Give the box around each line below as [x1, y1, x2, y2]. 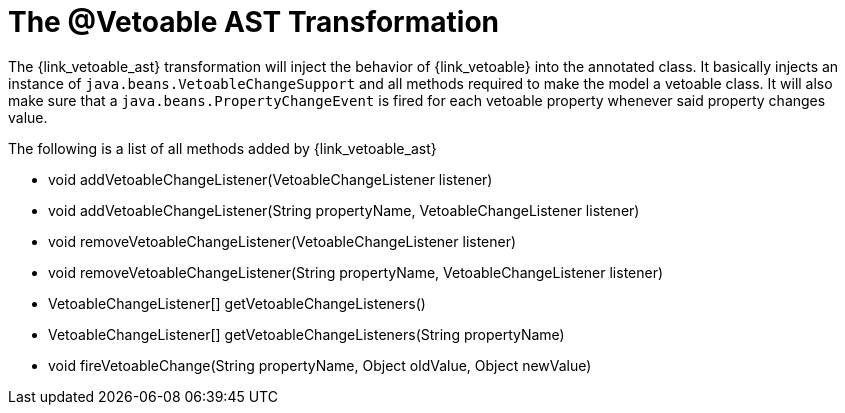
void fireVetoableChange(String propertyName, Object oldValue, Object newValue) [48, 356, 592, 374]
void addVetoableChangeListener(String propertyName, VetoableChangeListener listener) [48, 201, 640, 219]
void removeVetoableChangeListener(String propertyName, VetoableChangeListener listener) [48, 263, 664, 281]
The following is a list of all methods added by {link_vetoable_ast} [8, 139, 437, 157]
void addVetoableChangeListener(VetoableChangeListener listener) [48, 170, 493, 188]
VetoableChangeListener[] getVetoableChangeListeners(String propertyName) [48, 325, 565, 343]
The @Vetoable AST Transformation [8, 5, 499, 39]
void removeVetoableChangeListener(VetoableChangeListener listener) [48, 232, 517, 250]
